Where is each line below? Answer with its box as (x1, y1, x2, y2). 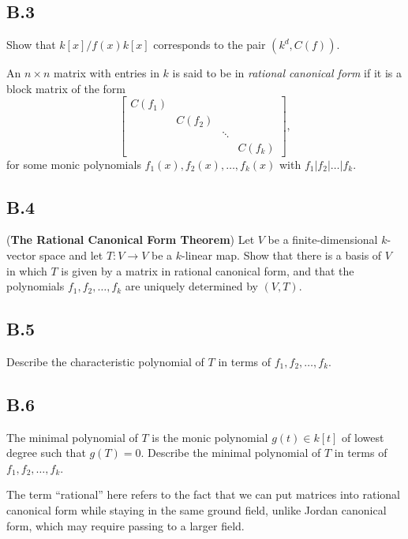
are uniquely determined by (125, 278, 258, 294)
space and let (39, 246, 103, 263)
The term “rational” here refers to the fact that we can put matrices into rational (6, 486, 400, 503)
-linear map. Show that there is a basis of (182, 246, 382, 263)
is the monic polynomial (152, 429, 268, 445)
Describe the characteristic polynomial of (6, 353, 204, 369)
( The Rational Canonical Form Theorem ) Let (6, 231, 255, 248)
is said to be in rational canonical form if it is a (172, 65, 402, 81)
